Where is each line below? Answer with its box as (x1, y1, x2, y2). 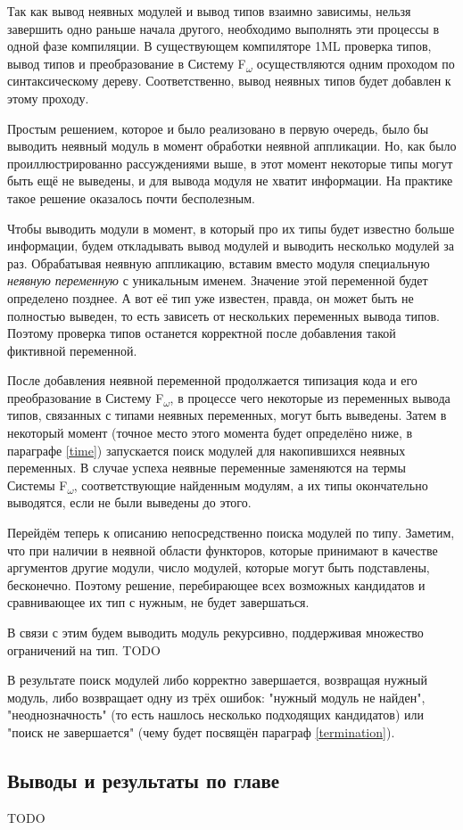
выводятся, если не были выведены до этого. (7, 493, 252, 512)
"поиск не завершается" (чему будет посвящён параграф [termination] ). (7, 722, 395, 741)
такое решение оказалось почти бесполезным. (7, 188, 255, 207)
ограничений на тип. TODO (7, 640, 161, 659)
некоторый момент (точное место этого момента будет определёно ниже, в (7, 423, 413, 442)
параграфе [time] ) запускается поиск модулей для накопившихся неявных (7, 440, 406, 459)
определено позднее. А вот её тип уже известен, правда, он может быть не (7, 288, 414, 307)
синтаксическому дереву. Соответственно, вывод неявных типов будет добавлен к (7, 71, 451, 90)
